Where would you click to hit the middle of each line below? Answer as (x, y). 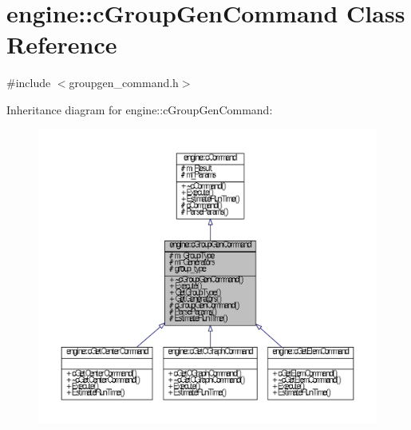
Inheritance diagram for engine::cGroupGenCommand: (140, 109)
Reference (62, 44)
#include (29, 83)
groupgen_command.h (124, 83)
